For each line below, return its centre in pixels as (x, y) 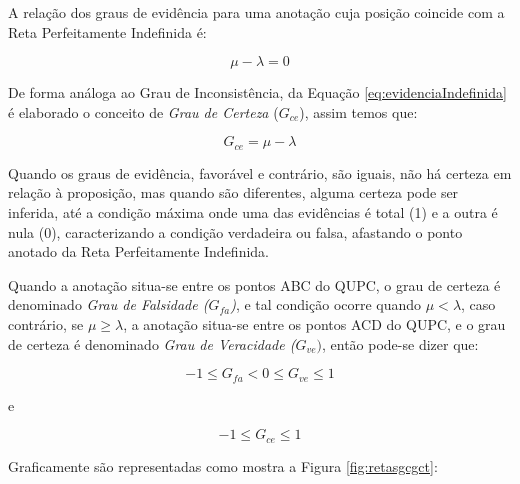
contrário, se (46, 323)
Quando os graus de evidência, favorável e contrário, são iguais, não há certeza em (260, 172)
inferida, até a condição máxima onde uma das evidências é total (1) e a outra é (253, 212)
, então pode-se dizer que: (400, 343)
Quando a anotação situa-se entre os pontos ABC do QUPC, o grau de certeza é (254, 284)
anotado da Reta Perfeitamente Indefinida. (139, 251)
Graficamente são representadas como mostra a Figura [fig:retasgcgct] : (223, 465)
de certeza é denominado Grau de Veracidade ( (152, 343)
